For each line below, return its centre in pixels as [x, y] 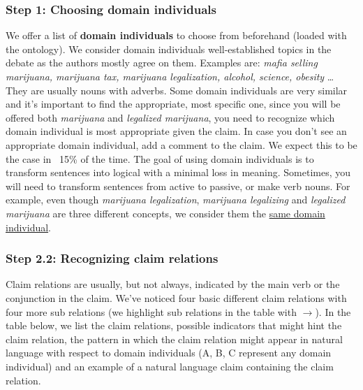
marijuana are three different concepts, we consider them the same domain [165, 213]
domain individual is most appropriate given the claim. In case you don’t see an [176, 131]
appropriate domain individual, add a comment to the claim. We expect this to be [181, 144]
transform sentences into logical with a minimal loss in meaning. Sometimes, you [178, 172]
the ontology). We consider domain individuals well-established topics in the [169, 49]
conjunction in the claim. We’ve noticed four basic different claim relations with [176, 297]
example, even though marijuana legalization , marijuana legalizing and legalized [176, 200]
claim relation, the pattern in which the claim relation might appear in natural [174, 339]
